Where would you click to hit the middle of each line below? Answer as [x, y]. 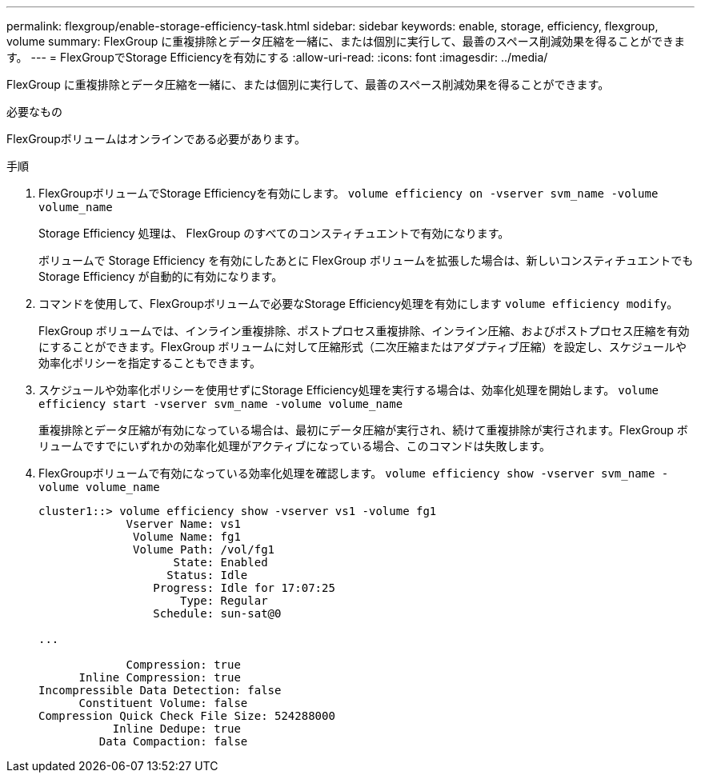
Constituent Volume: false [163, 703]
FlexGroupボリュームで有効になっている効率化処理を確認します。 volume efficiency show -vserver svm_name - [354, 473]
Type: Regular [224, 601]
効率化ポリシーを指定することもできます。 [150, 363]
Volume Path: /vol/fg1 [204, 549]
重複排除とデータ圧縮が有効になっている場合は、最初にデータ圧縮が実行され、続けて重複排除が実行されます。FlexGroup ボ [363, 430]
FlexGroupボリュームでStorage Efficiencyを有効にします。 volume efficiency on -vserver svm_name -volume [348, 193]
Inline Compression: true [160, 677]
